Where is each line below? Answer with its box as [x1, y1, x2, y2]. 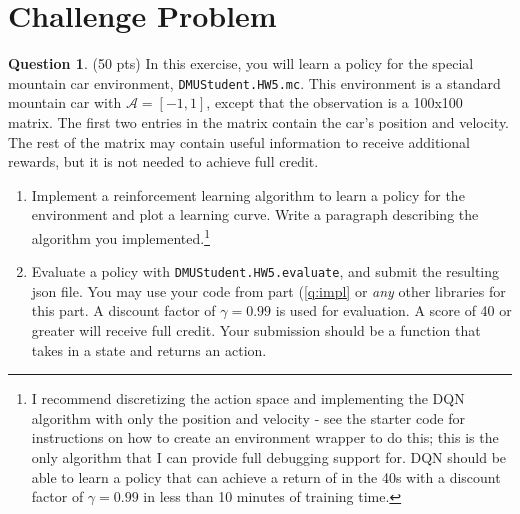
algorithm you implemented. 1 [31, 224, 210, 248]
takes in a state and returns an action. [31, 339, 267, 360]
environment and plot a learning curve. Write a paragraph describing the [31, 204, 479, 225]
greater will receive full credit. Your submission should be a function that [31, 320, 481, 341]
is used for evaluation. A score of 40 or [275, 300, 512, 321]
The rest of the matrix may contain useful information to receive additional [8, 131, 470, 152]
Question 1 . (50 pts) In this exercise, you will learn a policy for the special [8, 53, 474, 74]
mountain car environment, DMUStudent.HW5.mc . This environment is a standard [8, 72, 501, 93]
